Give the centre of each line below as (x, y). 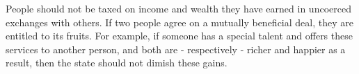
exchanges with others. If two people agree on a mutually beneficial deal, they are (179, 22)
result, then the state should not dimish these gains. (117, 63)
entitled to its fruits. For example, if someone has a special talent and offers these (179, 36)
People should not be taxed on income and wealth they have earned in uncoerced (178, 8)
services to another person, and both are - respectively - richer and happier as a (176, 49)
